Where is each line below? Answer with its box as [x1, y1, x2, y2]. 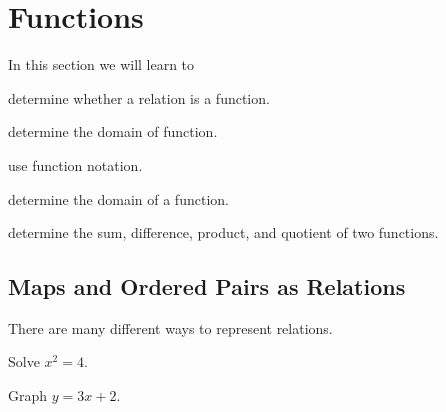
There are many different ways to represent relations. [8, 317, 333, 338]
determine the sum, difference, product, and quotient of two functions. [8, 222, 439, 243]
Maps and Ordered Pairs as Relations [8, 271, 406, 302]
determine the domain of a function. [8, 188, 229, 209]
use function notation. [8, 154, 143, 175]
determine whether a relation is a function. [8, 87, 270, 108]
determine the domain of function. [8, 121, 218, 142]
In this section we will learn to [8, 54, 195, 75]
